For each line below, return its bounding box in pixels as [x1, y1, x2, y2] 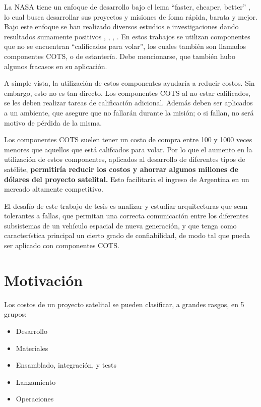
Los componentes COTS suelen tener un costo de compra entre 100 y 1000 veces [4, 134, 252, 145]
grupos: [4, 309, 27, 319]
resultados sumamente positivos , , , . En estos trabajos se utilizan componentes [4, 31, 250, 41]
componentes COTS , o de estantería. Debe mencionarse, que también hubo [4, 50, 235, 61]
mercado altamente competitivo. [4, 184, 103, 194]
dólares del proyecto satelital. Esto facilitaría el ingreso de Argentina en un [4, 173, 249, 184]
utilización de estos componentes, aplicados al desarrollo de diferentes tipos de [4, 154, 245, 164]
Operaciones [16, 393, 54, 404]
